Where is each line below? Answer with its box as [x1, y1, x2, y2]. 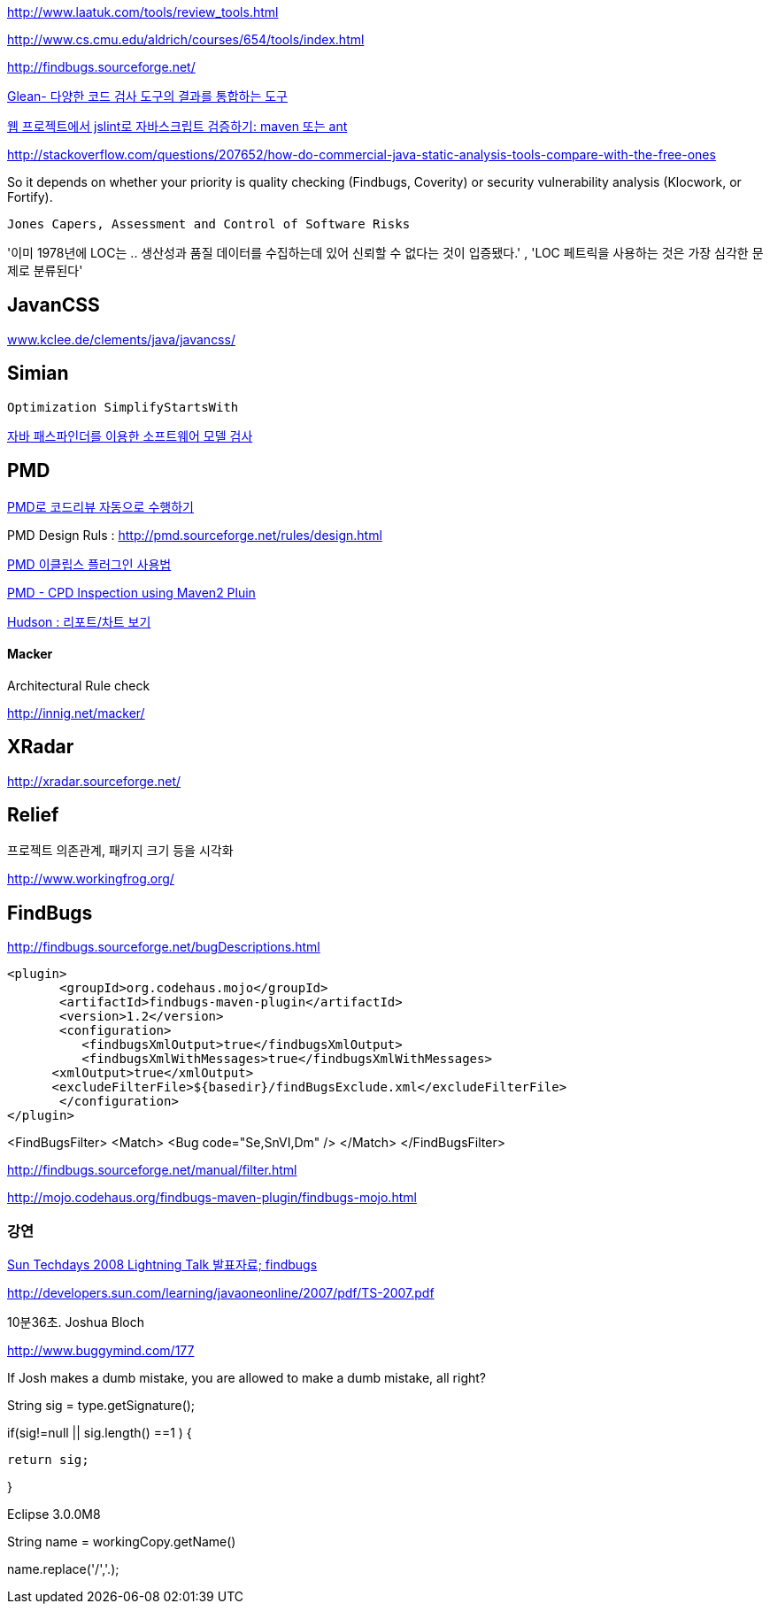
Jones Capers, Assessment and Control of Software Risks [7, 217, 411, 231]
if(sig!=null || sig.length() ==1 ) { [7, 1425, 192, 1441]
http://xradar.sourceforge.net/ [7, 773, 181, 789]
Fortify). [7, 189, 53, 204]
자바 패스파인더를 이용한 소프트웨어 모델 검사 [7, 428, 253, 443]
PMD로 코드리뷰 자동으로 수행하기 [7, 498, 194, 514]
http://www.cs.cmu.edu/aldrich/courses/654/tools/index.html [7, 32, 365, 47]
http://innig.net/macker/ [7, 705, 145, 721]
